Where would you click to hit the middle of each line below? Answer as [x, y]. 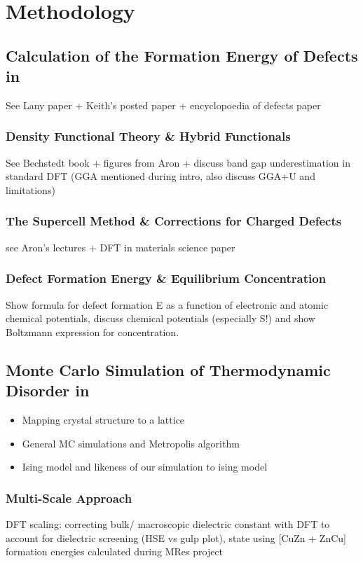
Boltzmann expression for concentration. [93, 332]
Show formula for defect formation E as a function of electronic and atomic [167, 304]
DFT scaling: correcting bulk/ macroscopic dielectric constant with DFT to [168, 523]
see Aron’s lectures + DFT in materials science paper [121, 247]
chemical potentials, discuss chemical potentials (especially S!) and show [160, 318]
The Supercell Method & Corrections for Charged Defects [174, 221]
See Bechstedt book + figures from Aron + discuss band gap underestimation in [178, 162]
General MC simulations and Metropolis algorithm [131, 443]
